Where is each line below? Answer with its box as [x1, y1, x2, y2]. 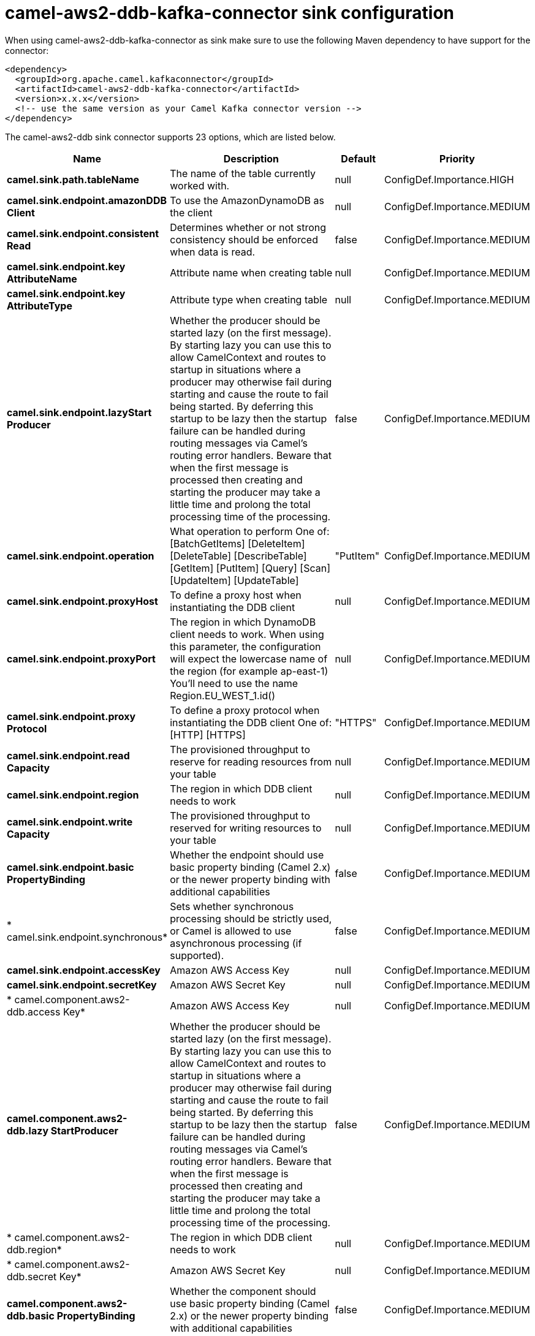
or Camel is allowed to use [170, 924, 292, 937]
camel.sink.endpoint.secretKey [7, 978, 157, 991]
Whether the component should [170, 1285, 316, 1297]
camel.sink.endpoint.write [7, 815, 133, 828]
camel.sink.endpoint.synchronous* [7, 930, 168, 943]
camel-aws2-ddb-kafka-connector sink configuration [5, 2, 454, 23]
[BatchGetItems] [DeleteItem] [170, 537, 305, 550]
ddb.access [7, 1005, 61, 1018]
